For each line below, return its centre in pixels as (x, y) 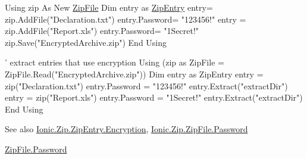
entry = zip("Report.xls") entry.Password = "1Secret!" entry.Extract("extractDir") (154, 97)
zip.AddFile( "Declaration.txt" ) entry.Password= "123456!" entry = (126, 19)
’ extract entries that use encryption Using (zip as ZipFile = (115, 62)
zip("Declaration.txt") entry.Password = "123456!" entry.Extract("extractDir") (146, 85)
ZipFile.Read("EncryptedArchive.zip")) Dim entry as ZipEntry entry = (134, 74)
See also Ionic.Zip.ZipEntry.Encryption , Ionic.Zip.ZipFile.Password (126, 129)
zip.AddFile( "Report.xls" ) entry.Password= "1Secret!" (102, 31)
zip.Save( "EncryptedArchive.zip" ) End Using (86, 42)
